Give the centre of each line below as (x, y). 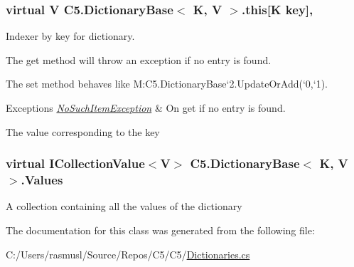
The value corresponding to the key (83, 131)
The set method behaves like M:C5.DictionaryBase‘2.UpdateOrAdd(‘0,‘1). (167, 84)
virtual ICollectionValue (75, 163)
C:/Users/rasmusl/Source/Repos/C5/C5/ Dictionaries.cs (128, 254)
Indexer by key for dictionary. (70, 36)
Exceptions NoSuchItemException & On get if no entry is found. (146, 108)
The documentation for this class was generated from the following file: (160, 230)
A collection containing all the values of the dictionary (124, 206)
